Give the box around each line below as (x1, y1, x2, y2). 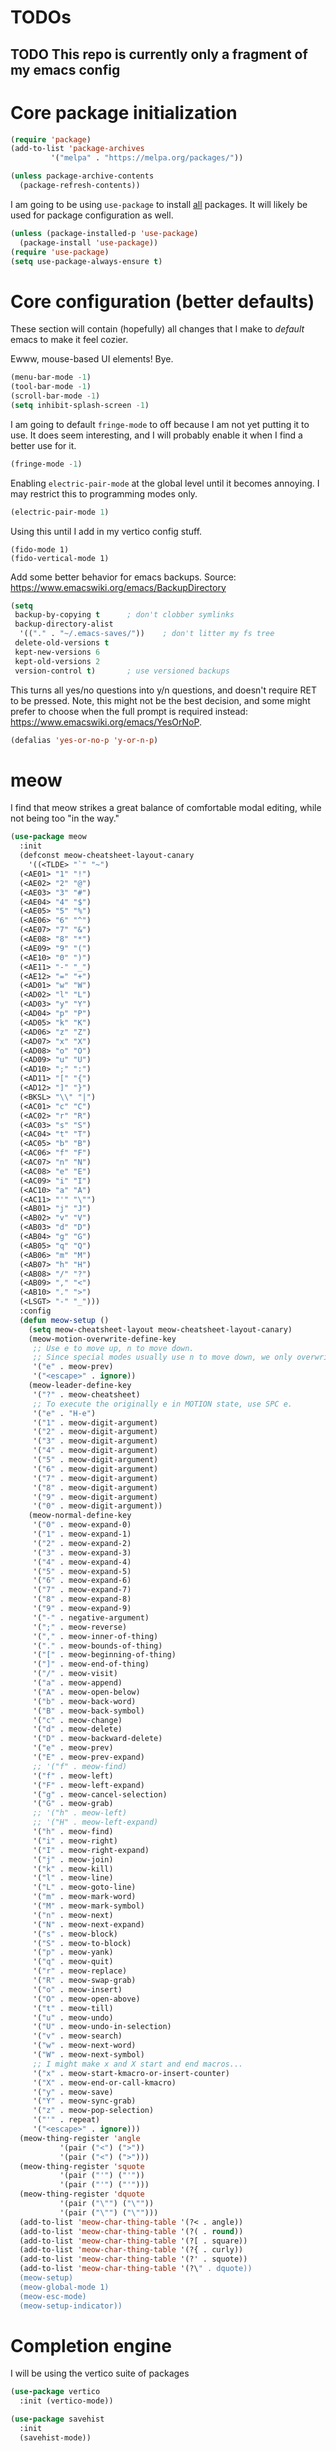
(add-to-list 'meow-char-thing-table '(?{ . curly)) (19, 2245, 244, 2255)
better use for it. (10, 439, 77, 451)
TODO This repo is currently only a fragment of (10, 46, 308, 63)
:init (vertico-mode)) (19, 2396, 114, 2406)
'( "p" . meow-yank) (32, 1947, 114, 1958)
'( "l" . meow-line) (32, 1873, 114, 1883)
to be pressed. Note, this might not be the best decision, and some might (10, 694, 311, 706)
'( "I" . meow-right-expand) (32, 1845, 150, 1855)
